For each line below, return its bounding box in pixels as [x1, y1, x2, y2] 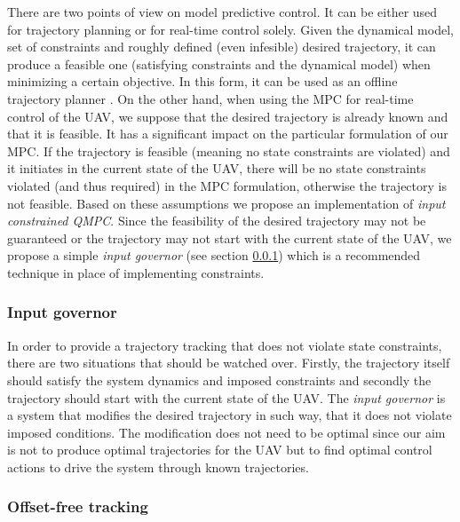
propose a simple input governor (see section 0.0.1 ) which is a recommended [7, 246, 421, 265]
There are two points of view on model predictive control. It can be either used [7, 3, 438, 20]
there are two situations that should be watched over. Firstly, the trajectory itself [7, 353, 450, 372]
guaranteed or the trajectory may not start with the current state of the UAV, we [7, 228, 452, 247]
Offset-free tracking [7, 495, 148, 518]
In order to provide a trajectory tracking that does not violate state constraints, [7, 336, 442, 354]
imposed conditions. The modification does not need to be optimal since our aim [7, 423, 446, 441]
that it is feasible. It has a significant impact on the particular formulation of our [7, 124, 448, 143]
